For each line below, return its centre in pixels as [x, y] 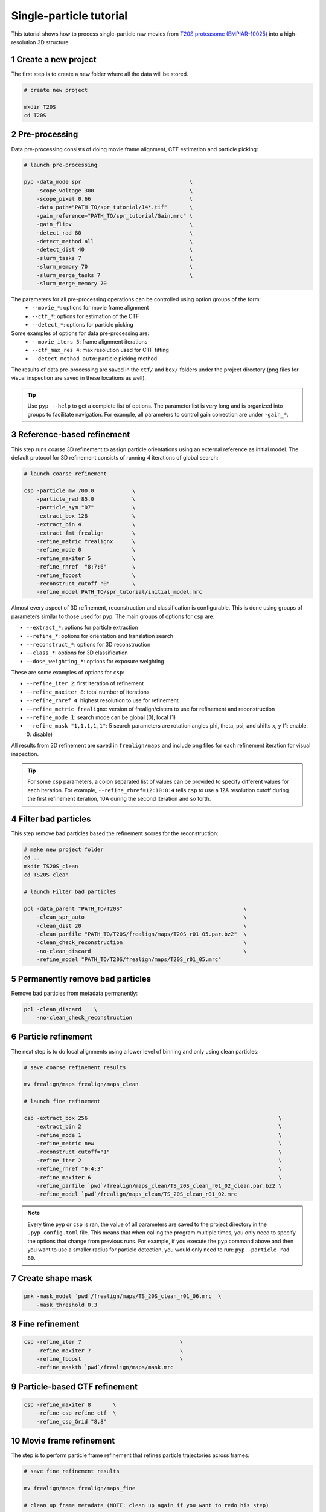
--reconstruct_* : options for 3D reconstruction [88, 644]
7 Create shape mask [52, 1278]
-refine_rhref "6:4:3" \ [159, 1169]
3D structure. [54, 42]
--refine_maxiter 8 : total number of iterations [88, 692]
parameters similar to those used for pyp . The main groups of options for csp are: [113, 616]
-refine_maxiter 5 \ [86, 558]
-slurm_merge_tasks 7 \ [115, 275]
